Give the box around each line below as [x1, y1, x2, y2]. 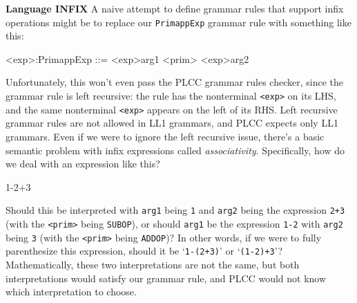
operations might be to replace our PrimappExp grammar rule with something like [6, 15, 351, 29]
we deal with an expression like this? [6, 156, 160, 171]
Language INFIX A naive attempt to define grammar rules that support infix [6, 1, 344, 15]
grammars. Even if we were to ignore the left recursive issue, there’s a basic [6, 129, 325, 143]
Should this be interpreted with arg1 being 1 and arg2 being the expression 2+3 [6, 203, 345, 217]
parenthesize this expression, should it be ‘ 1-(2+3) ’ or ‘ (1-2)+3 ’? [6, 244, 283, 258]
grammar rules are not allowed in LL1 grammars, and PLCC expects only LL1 [6, 116, 338, 130]
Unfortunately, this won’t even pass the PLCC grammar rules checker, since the [6, 75, 343, 89]
